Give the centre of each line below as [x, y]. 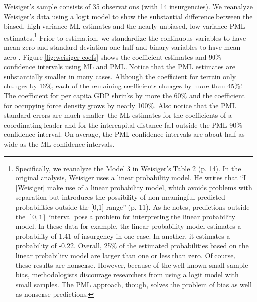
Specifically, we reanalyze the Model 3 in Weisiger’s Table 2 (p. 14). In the [128, 168]
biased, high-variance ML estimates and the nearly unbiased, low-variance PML [125, 26]
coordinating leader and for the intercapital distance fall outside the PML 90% [123, 124]
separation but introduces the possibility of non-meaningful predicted [120, 197]
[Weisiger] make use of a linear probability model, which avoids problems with [134, 187]
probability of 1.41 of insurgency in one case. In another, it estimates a [123, 236]
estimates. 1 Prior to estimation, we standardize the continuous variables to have [125, 37]
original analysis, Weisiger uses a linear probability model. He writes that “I [131, 178]
